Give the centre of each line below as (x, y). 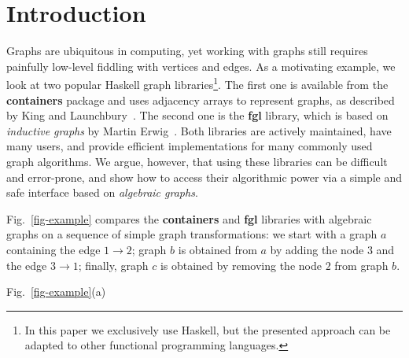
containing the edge (53, 249)
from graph (361, 265)
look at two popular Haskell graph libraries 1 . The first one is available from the (197, 83)
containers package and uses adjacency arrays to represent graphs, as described (201, 100)
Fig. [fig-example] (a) (56, 292)
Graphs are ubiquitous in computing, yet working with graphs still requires (187, 51)
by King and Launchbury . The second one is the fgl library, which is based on (197, 115)
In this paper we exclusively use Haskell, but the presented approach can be (208, 329)
